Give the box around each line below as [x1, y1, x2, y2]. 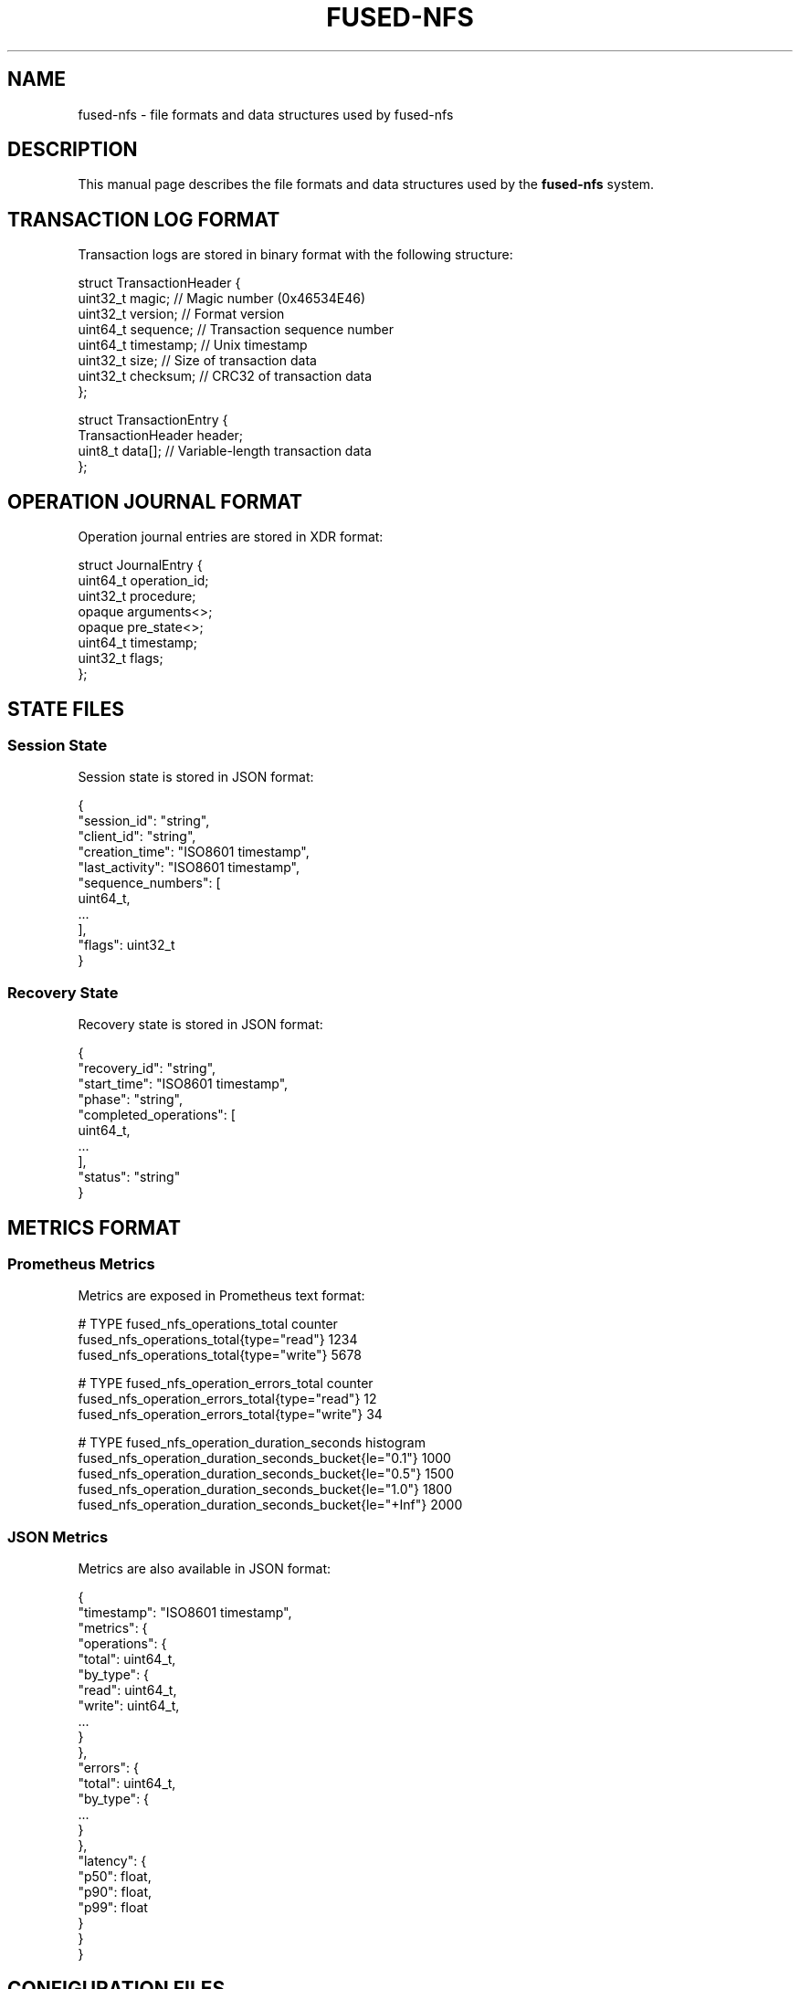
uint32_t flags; [78, 650, 163, 667]
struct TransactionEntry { [78, 412, 228, 428]
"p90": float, [78, 1884, 153, 1900]
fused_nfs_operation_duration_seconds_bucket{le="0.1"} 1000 [78, 1450, 451, 1467]
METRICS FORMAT [7, 1215, 181, 1239]
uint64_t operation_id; [78, 573, 209, 589]
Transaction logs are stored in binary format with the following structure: [78, 247, 513, 263]
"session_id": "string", [78, 813, 210, 829]
